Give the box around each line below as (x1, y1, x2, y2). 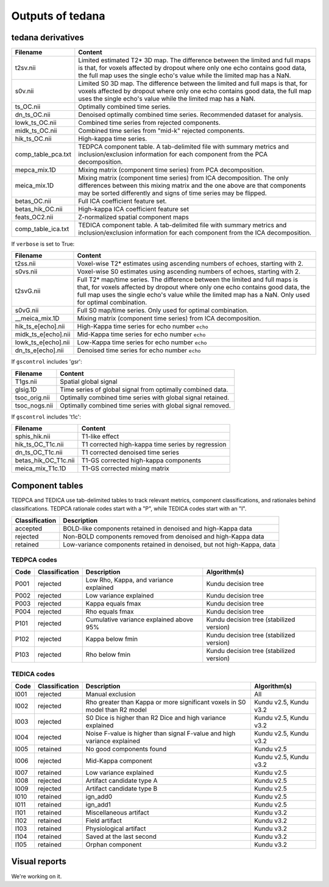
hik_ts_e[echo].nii (15, 322, 65, 331)
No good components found (85, 745, 167, 754)
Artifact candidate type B (85, 785, 158, 793)
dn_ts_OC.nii (15, 110, 51, 119)
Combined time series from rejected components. (78, 119, 221, 127)
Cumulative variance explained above (85, 615, 194, 624)
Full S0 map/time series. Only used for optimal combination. (77, 306, 249, 315)
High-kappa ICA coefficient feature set (78, 205, 189, 213)
